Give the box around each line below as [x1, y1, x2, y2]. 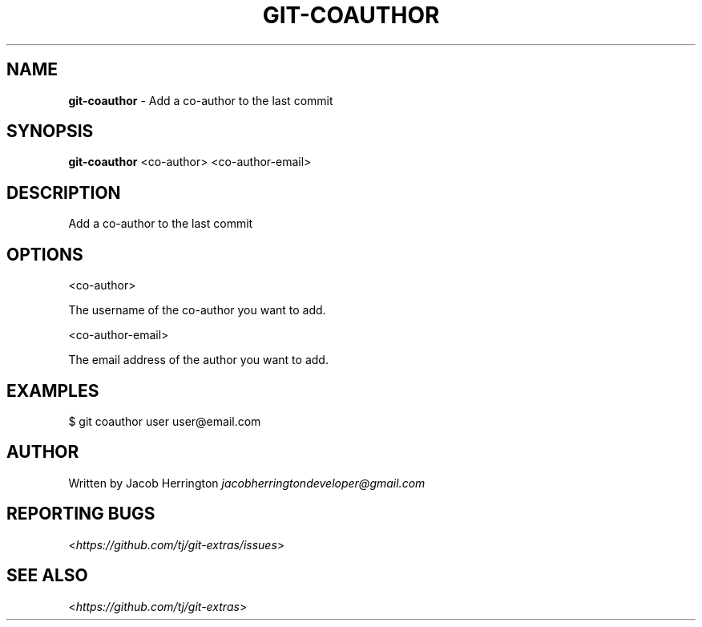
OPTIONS [6, 244, 83, 265]
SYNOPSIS [6, 121, 94, 142]
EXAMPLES [6, 380, 99, 401]
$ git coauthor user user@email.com [68, 414, 261, 428]
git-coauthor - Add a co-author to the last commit [68, 93, 333, 107]
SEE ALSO [6, 565, 88, 586]
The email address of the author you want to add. [68, 353, 329, 367]
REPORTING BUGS [6, 504, 155, 524]
